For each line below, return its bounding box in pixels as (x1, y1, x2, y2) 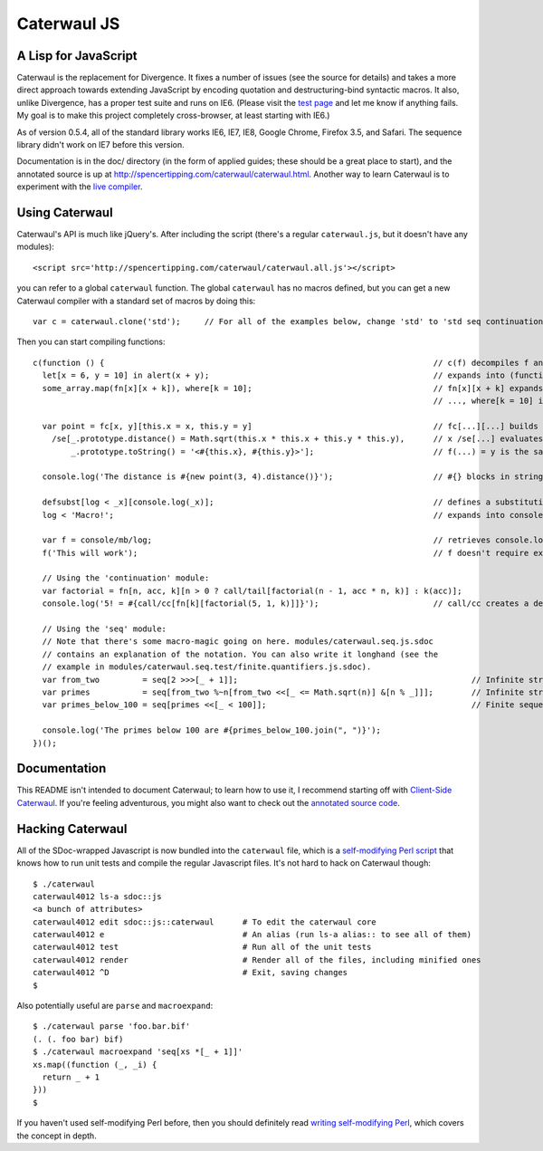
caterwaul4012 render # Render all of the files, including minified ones (33, 954, 481, 964)
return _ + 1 (42, 1072, 100, 1082)
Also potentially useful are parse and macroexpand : (16, 1001, 214, 1012)
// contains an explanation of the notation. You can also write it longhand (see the (42, 648, 439, 659)
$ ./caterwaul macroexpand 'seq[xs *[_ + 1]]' (33, 1047, 243, 1057)
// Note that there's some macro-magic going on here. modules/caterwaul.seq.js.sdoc (42, 637, 434, 647)
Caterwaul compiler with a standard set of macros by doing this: (16, 295, 256, 306)
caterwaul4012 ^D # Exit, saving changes (33, 967, 348, 978)
